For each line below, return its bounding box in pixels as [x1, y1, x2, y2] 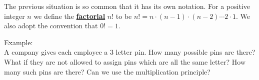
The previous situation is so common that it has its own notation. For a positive [4, 1, 250, 11]
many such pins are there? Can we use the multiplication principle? [4, 66, 210, 77]
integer [4, 10, 25, 21]
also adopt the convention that [4, 20, 98, 31]
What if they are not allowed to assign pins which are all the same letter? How [4, 56, 245, 67]
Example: [4, 37, 33, 47]
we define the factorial [33, 10, 105, 21]
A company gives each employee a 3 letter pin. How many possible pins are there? [4, 47, 255, 57]
